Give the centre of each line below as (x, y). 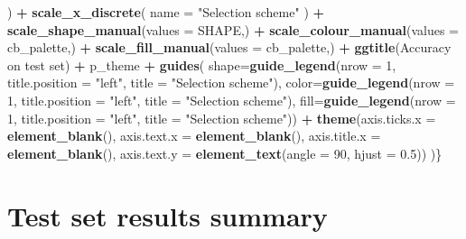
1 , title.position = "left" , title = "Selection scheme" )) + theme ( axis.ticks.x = (222, 118)
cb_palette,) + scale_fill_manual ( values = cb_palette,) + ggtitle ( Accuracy (229, 47)
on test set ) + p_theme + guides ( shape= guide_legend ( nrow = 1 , (202, 64)
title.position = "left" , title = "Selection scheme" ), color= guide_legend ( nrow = (231, 83)
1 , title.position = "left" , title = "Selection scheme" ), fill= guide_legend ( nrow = (232, 100)
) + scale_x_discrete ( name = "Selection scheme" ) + (166, 12)
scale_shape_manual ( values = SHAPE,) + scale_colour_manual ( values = (233, 29)
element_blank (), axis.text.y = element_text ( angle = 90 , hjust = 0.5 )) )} (225, 153)
